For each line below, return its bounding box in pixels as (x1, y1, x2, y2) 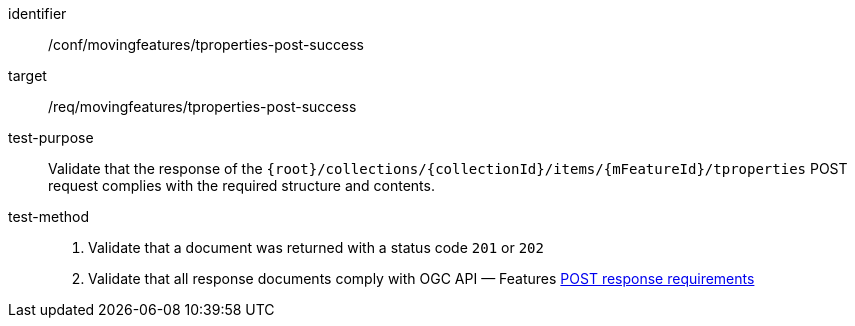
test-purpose (8, 129, 94, 146)
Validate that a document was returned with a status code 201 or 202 (88, 239, 544, 256)
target (8, 67, 47, 84)
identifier (8, 5, 67, 22)
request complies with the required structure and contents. (48, 177, 435, 194)
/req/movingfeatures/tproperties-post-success (48, 98, 357, 115)
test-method (8, 208, 89, 225)
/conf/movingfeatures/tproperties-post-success (48, 36, 364, 53)
